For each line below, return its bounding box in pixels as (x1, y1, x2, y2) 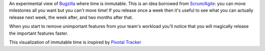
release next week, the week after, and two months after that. (9, 14, 133, 20)
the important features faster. (9, 30, 68, 36)
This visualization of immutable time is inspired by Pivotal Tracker (9, 39, 142, 45)
